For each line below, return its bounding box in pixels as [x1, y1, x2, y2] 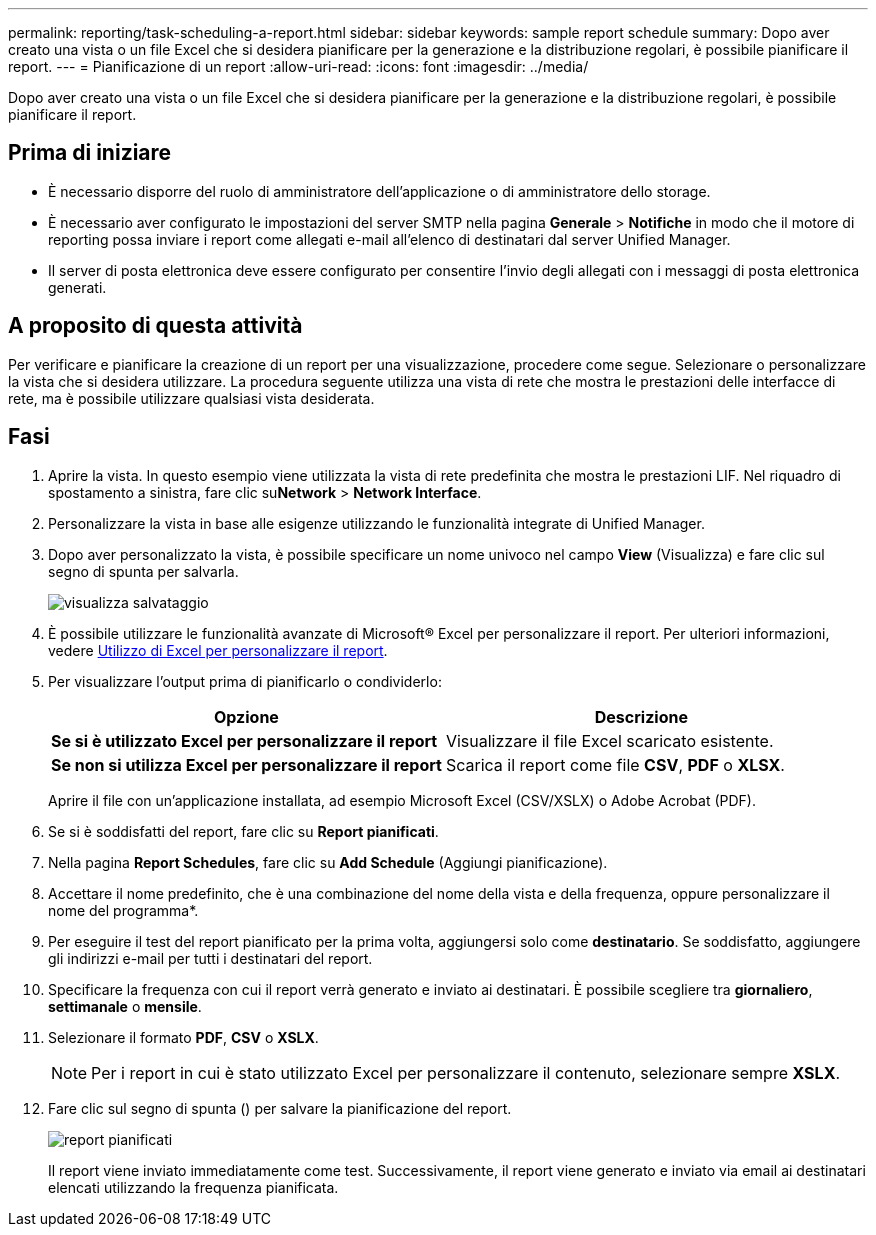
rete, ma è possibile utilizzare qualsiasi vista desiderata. [8, 389, 375, 407]
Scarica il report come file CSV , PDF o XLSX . [445, 754, 785, 775]
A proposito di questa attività [8, 313, 303, 339]
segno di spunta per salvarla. [48, 562, 239, 580]
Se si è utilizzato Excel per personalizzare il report [51, 730, 438, 751]
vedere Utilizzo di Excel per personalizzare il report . [48, 641, 388, 659]
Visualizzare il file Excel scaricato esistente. [445, 730, 774, 751]
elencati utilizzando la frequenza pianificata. [48, 1178, 339, 1196]
